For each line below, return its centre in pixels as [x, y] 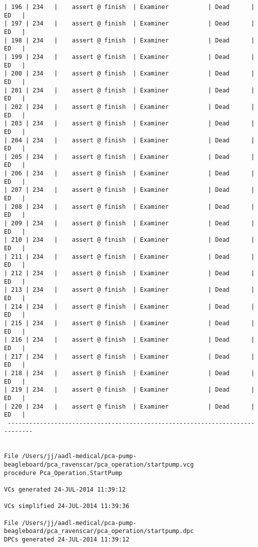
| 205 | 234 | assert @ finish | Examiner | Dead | [129, 157]
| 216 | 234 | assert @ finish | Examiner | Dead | [129, 340]
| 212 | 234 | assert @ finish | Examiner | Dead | [129, 273]
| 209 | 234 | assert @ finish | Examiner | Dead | [129, 224]
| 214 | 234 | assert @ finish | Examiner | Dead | [129, 306]
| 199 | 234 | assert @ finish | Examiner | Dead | [129, 57]
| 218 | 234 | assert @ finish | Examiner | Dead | [129, 373]
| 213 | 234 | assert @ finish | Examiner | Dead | [129, 290]
